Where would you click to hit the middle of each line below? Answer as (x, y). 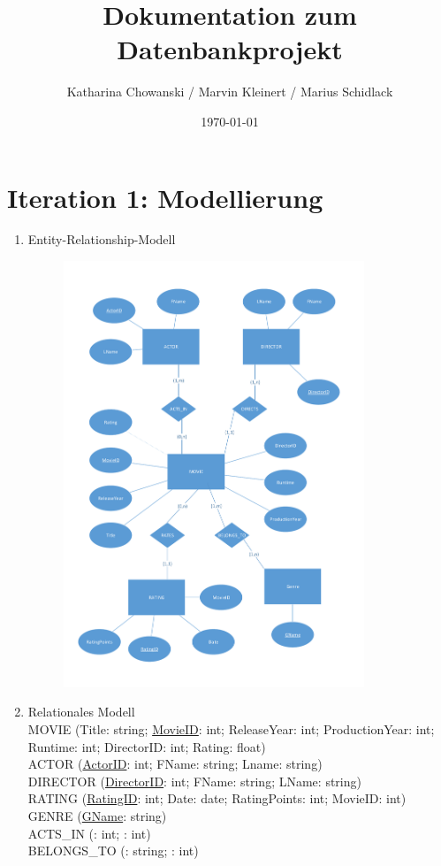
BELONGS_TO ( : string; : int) (113, 851)
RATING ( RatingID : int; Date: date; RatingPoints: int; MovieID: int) (217, 798)
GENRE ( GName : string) (97, 815)
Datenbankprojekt (230, 49)
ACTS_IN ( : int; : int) (89, 833)
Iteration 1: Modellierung (165, 197)
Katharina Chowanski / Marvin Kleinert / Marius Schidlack (230, 92)
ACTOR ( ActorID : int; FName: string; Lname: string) (175, 764)
